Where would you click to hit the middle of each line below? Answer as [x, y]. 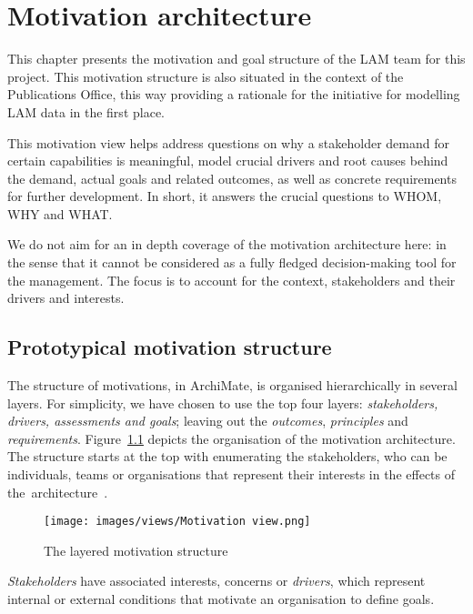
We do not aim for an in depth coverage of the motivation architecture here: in [227, 244]
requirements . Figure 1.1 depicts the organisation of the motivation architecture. [231, 438]
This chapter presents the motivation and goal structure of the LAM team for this [236, 59]
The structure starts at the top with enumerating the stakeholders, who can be [227, 456]
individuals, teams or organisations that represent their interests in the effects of [231, 474]
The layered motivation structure [136, 550]
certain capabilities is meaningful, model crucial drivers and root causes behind [228, 161]
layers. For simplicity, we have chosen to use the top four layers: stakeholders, [223, 403]
